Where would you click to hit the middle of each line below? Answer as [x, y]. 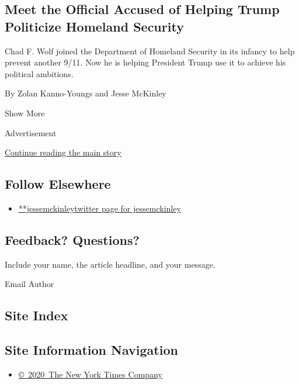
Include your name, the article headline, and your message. [110, 264]
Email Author [29, 284]
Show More [25, 113]
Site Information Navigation [91, 350]
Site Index [36, 315]
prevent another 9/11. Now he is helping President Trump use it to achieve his [145, 62]
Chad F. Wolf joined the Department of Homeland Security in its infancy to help [150, 51]
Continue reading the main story [63, 152]
